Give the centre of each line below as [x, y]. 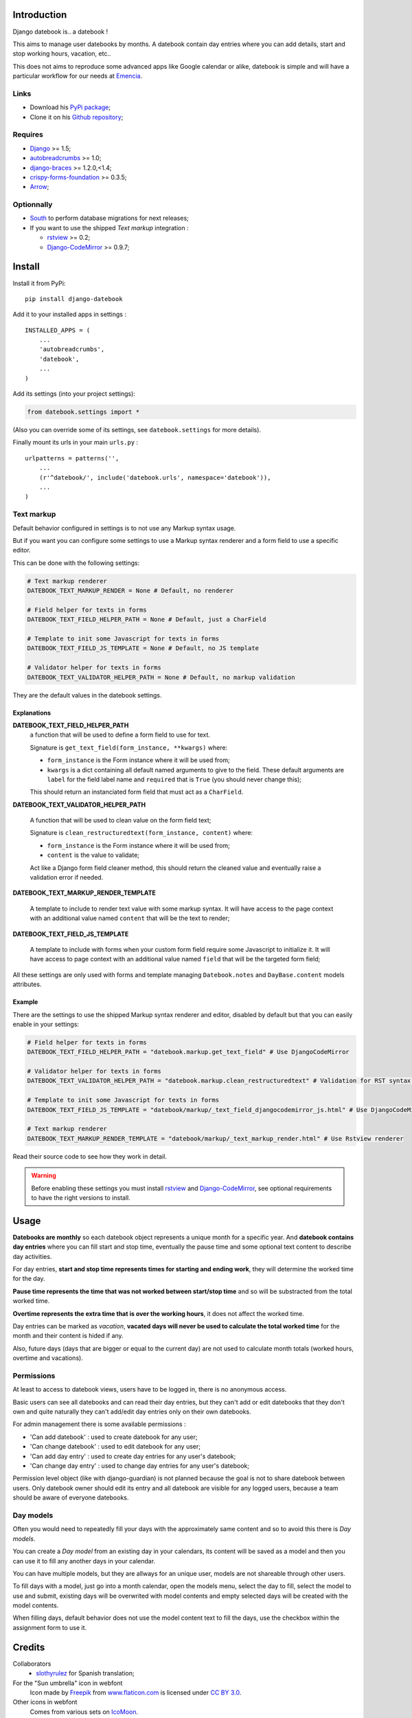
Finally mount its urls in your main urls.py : [76, 443]
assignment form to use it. [50, 1627]
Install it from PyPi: [39, 283]
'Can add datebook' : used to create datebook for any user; [114, 1437]
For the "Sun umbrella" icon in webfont [68, 1683]
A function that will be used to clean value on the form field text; [121, 821]
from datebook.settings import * [83, 412]
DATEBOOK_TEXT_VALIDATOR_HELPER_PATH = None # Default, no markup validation [161, 677]
